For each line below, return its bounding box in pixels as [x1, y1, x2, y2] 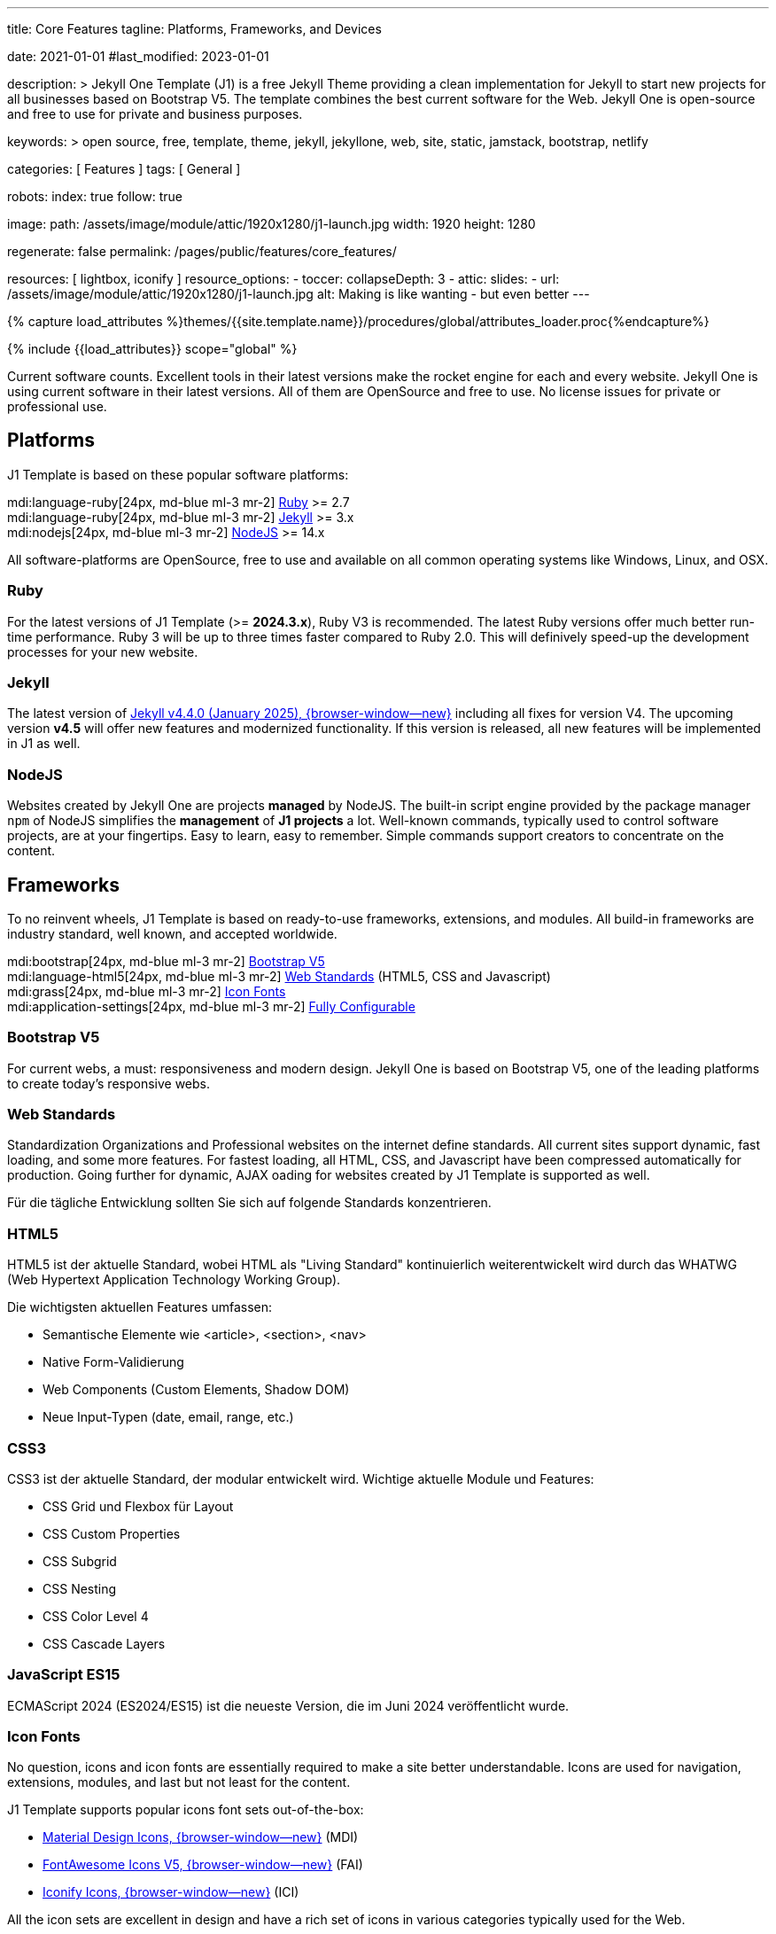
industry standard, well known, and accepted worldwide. [7, 925, 338, 941]
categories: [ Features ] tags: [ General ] [7, 161, 241, 176]
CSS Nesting [43, 1580, 117, 1596]
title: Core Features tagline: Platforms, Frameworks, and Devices [7, 21, 382, 36]
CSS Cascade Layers [43, 1635, 166, 1651]
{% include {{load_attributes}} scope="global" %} [7, 341, 298, 356]
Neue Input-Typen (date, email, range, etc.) [43, 1409, 294, 1425]
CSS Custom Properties [43, 1525, 181, 1541]
